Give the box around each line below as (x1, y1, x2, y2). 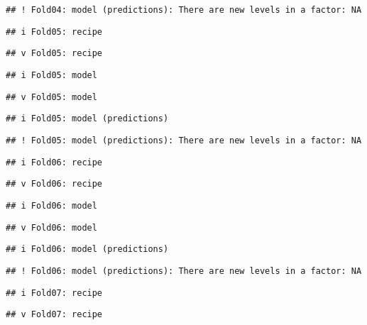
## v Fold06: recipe (6, 179, 103, 189)
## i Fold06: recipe (6, 157, 103, 167)
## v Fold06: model (6, 222, 97, 233)
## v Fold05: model (6, 92, 97, 102)
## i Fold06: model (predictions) (6, 244, 169, 255)
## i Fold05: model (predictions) (6, 114, 169, 124)
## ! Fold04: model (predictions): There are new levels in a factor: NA (6, 5, 362, 15)
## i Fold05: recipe (6, 26, 103, 37)
